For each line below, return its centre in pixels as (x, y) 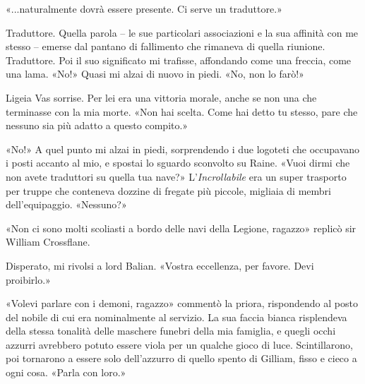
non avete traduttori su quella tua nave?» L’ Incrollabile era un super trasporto (176, 176)
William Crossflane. (48, 242)
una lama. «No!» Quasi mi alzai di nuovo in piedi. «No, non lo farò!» (155, 74)
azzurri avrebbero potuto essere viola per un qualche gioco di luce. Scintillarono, (180, 344)
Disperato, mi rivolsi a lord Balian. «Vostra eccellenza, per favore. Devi (160, 265)
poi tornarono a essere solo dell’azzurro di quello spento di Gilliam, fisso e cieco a (181, 358)
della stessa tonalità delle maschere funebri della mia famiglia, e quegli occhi (171, 331)
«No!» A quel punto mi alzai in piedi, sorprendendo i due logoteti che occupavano (183, 149)
